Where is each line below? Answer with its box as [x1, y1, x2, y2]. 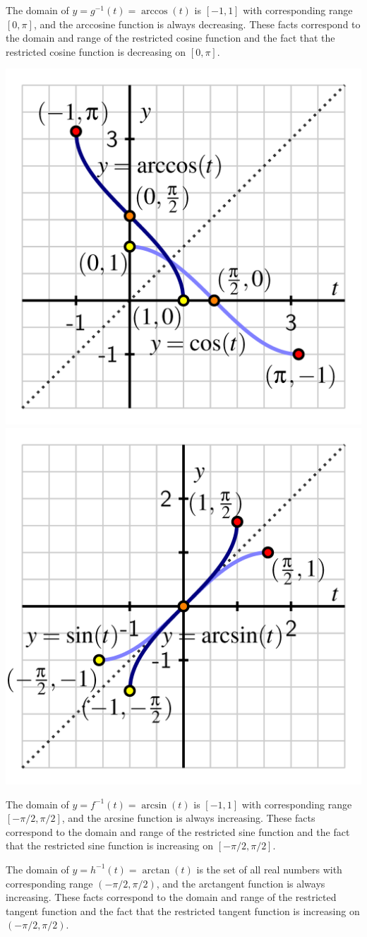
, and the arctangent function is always [156, 876, 325, 890]
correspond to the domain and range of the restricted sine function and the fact [6, 824, 350, 839]
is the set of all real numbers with [196, 861, 342, 876]
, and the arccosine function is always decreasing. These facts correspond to [33, 16, 361, 31]
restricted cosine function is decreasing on [6, 44, 186, 59]
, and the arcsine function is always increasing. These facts [61, 811, 315, 825]
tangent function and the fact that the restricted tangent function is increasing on [6, 903, 360, 918]
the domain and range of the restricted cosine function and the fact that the [6, 30, 335, 45]
